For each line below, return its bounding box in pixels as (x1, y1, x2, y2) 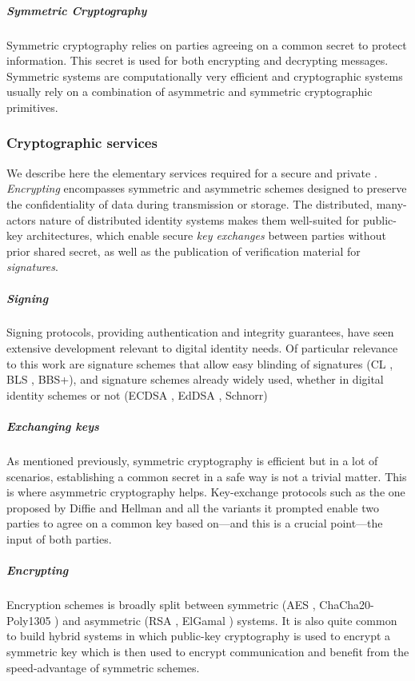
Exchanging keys (6, 418, 99, 435)
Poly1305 (6, 611, 51, 628)
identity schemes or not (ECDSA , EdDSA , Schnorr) (6, 386, 268, 403)
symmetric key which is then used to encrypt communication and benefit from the (6, 643, 409, 659)
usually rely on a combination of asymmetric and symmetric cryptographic (6, 83, 373, 100)
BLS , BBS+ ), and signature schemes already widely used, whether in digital (6, 371, 384, 388)
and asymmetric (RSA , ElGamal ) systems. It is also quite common (62, 611, 397, 628)
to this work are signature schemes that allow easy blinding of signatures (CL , (6, 355, 393, 372)
